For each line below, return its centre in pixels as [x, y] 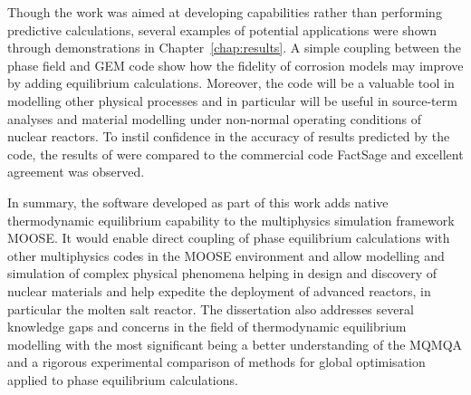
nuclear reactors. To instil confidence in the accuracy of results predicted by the [229, 136]
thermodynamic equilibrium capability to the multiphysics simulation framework [231, 220]
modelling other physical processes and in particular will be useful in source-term [232, 100]
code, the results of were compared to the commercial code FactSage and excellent [235, 154]
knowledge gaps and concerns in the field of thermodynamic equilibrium [207, 327]
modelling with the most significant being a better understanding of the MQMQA [235, 344]
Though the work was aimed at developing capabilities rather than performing [225, 12]
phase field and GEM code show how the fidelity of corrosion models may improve [235, 65]
